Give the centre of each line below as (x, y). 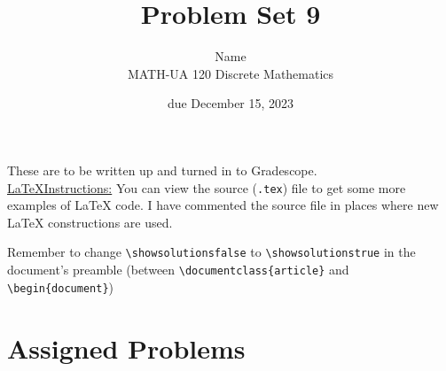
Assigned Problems (126, 348)
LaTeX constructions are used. (90, 222)
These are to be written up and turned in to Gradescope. (162, 170)
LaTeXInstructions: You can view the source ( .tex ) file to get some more (207, 187)
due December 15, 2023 (231, 103)
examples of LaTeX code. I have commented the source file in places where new (223, 205)
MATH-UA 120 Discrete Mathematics (231, 73)
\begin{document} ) (60, 286)
